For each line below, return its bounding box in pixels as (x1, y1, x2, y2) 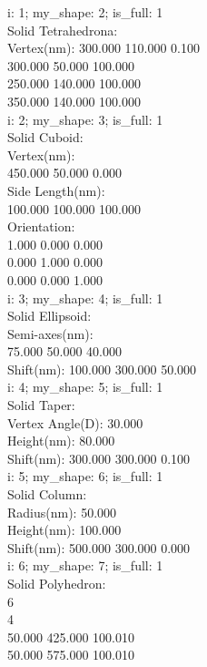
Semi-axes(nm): (7, 323, 94, 343)
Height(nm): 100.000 (7, 520, 122, 539)
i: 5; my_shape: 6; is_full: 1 (7, 467, 163, 486)
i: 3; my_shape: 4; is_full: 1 (7, 288, 163, 307)
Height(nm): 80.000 (7, 431, 115, 450)
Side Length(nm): (7, 180, 105, 200)
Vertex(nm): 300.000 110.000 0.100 (7, 38, 200, 57)
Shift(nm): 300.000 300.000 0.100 (7, 448, 191, 467)
